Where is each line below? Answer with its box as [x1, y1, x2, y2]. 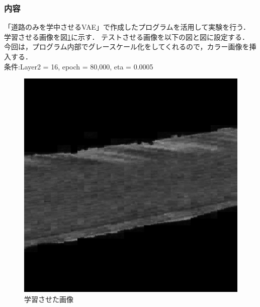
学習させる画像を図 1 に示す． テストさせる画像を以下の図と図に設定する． [4, 31, 249, 42]
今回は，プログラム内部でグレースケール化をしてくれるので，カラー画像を [4, 41, 249, 52]
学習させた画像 [24, 293, 73, 304]
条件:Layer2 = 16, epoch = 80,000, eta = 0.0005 [4, 61, 153, 71]
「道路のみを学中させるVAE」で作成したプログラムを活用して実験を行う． [4, 22, 250, 32]
